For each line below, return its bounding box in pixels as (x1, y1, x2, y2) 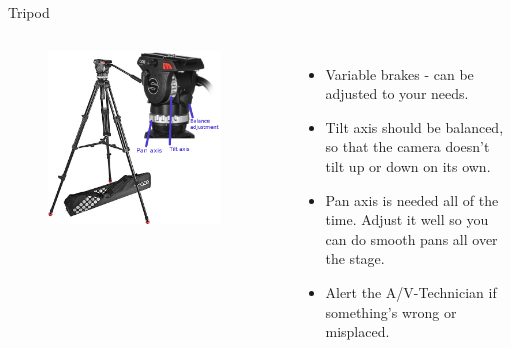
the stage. (325, 248, 385, 269)
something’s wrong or (325, 301, 457, 322)
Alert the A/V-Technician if (325, 281, 497, 302)
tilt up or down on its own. (325, 155, 491, 176)
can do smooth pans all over (325, 228, 498, 249)
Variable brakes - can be (325, 63, 474, 84)
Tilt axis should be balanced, (325, 116, 504, 137)
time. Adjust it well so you (325, 209, 489, 230)
